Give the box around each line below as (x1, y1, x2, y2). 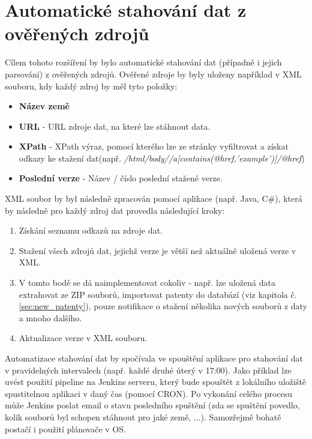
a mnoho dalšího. (19, 311, 82, 324)
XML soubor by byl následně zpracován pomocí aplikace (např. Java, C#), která (5, 192, 302, 205)
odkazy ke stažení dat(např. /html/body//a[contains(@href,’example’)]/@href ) (19, 151, 305, 164)
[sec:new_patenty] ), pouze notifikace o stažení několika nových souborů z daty (19, 300, 307, 312)
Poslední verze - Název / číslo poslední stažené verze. (19, 172, 223, 184)
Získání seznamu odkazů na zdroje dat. (19, 224, 163, 237)
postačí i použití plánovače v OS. (5, 422, 126, 435)
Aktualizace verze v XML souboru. (19, 332, 148, 344)
